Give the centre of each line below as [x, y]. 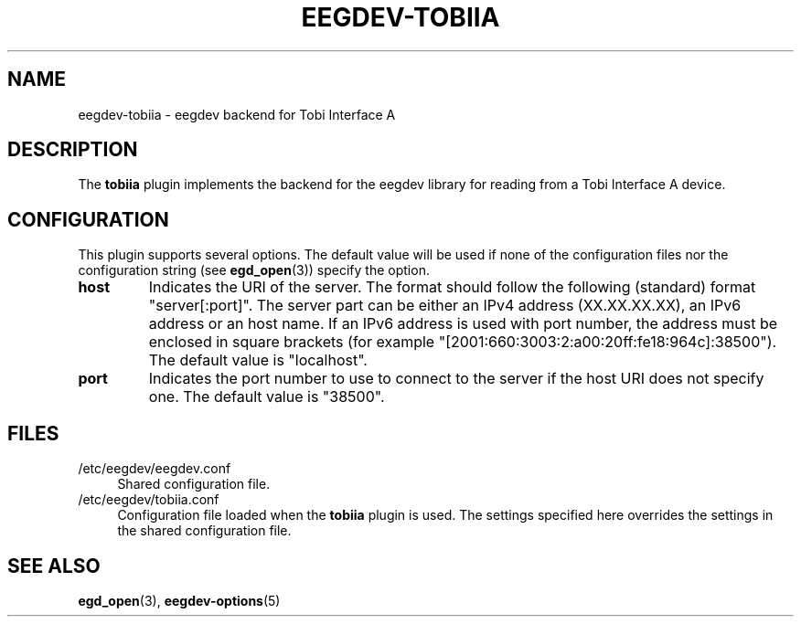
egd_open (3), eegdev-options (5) [179, 600]
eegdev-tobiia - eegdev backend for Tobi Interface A [237, 114]
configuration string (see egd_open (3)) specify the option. [254, 270]
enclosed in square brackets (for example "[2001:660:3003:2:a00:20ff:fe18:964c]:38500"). [463, 342]
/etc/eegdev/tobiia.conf [149, 500]
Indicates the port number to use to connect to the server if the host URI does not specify [456, 379]
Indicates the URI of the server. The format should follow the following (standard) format [452, 287]
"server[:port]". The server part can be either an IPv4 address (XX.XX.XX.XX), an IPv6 [445, 306]
